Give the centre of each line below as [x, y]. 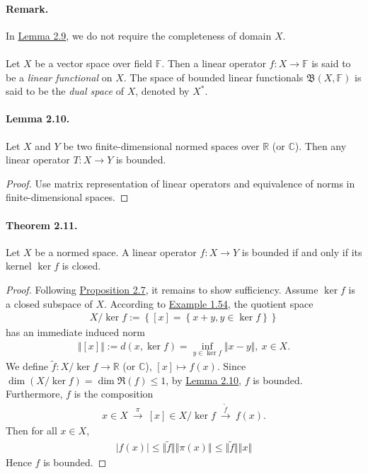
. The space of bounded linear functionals [213, 77]
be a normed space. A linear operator [116, 252]
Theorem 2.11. [42, 225]
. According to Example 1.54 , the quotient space [208, 303]
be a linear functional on [59, 77]
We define [27, 366]
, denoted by [162, 91]
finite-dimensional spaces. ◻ [67, 197]
